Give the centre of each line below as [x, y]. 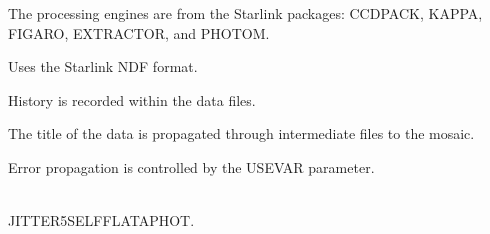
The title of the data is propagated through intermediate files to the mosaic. [241, 133]
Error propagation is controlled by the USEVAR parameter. [191, 166]
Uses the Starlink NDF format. [103, 66]
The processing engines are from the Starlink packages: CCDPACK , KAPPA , [245, 13]
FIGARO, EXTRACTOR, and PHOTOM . [139, 32]
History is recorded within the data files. [132, 99]
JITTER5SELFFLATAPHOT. [101, 220]
